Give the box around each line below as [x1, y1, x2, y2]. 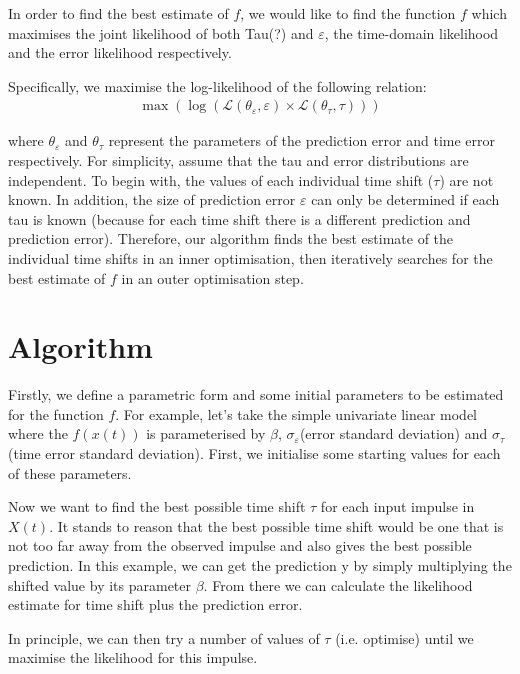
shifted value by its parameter [8, 574, 192, 595]
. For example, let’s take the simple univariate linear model [115, 403, 478, 424]
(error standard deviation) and [299, 423, 488, 444]
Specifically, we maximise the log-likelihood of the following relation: [8, 75, 427, 96]
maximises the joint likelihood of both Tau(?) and [8, 22, 314, 43]
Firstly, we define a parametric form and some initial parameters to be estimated [8, 384, 504, 405]
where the [8, 423, 68, 444]
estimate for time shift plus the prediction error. [8, 594, 303, 615]
